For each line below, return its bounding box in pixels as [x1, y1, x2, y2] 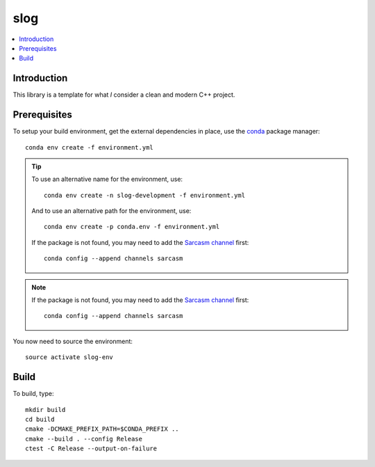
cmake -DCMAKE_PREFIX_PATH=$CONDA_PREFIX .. [25, 425, 180, 433]
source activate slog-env [25, 354, 114, 361]
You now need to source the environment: [12, 337, 133, 345]
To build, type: [12, 390, 54, 398]
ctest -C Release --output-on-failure [25, 445, 158, 452]
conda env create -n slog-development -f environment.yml [44, 191, 246, 199]
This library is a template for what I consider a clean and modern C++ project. [12, 90, 235, 99]
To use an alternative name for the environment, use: [31, 175, 183, 184]
